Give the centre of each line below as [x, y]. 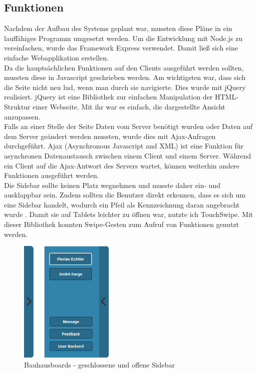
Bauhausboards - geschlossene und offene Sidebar [99, 365]
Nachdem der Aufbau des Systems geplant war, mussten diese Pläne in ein [118, 28]
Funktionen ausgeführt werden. [52, 175]
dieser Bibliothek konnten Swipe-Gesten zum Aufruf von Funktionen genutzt [121, 224]
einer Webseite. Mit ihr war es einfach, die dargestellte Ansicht [129, 106]
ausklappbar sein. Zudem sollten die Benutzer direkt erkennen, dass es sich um [125, 195]
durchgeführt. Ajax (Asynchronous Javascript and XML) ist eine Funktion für [124, 146]
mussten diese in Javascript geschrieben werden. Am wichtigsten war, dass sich [125, 77]
